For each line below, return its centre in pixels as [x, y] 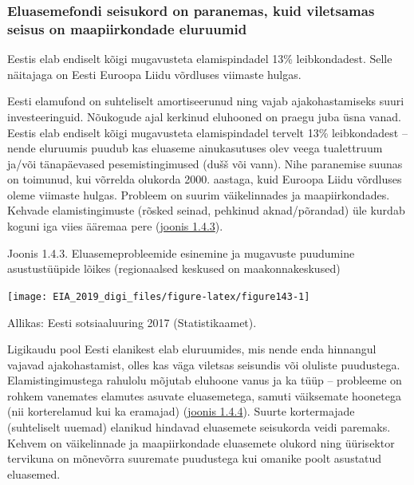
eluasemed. [34, 473]
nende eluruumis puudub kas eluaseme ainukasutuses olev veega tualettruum [195, 148]
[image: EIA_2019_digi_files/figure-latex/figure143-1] [159, 296]
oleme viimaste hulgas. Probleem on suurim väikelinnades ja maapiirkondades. [199, 194]
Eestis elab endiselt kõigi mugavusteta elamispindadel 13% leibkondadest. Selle [200, 59]
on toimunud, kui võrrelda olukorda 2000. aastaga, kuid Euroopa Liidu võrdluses [205, 179]
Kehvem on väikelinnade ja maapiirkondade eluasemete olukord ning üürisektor [201, 442]
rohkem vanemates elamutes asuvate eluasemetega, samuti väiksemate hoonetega [204, 395]
